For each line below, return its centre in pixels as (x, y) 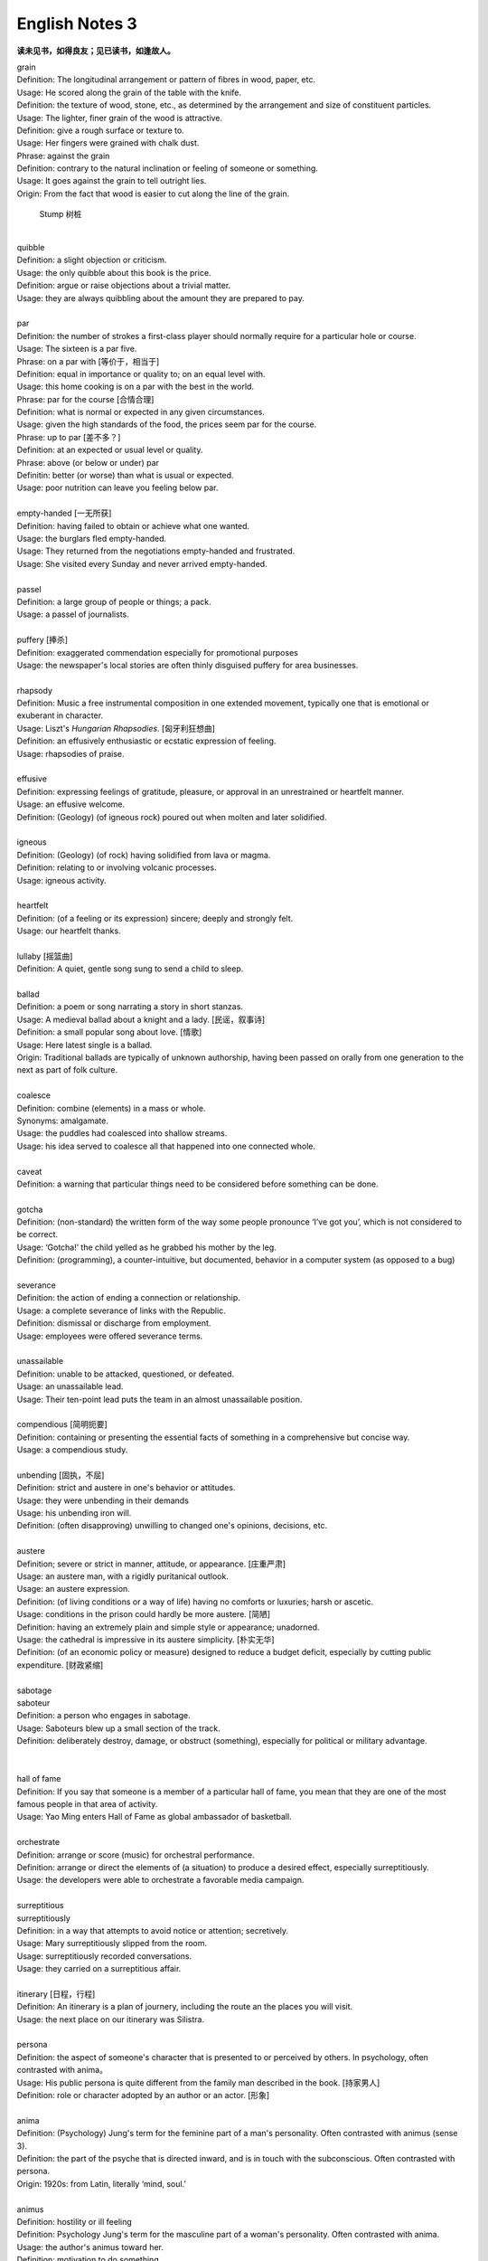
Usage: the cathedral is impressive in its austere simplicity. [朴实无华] (145, 1639)
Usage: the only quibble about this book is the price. (114, 272)
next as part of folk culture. (67, 1070)
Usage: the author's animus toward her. (90, 2247)
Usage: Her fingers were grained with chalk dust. (108, 143)
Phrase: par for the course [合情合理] (85, 399)
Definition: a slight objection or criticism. (92, 260)
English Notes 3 (77, 24)
